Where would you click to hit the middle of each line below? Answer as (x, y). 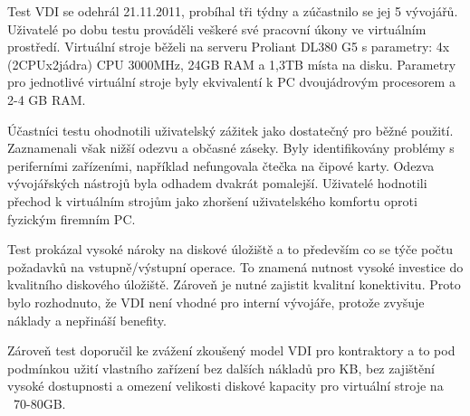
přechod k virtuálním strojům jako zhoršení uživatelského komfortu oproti (212, 200)
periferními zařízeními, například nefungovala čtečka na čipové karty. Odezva (221, 165)
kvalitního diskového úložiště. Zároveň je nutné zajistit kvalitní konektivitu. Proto (234, 284)
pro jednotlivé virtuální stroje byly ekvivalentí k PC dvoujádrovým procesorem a (231, 82)
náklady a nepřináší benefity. (87, 320)
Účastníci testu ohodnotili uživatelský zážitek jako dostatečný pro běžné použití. (230, 130)
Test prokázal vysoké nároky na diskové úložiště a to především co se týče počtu (230, 249)
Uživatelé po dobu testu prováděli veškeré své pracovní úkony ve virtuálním (217, 28)
